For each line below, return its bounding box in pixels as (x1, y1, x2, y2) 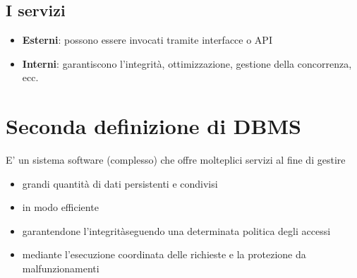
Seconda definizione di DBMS (6, 111, 301, 140)
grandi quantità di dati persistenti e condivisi (22, 176, 218, 191)
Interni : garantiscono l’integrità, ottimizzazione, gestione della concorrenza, (22, 56, 352, 71)
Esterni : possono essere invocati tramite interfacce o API (22, 32, 272, 47)
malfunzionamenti (22, 261, 99, 276)
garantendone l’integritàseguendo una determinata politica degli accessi (22, 223, 331, 238)
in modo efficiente (22, 200, 99, 214)
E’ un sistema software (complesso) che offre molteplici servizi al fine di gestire (6, 152, 346, 167)
